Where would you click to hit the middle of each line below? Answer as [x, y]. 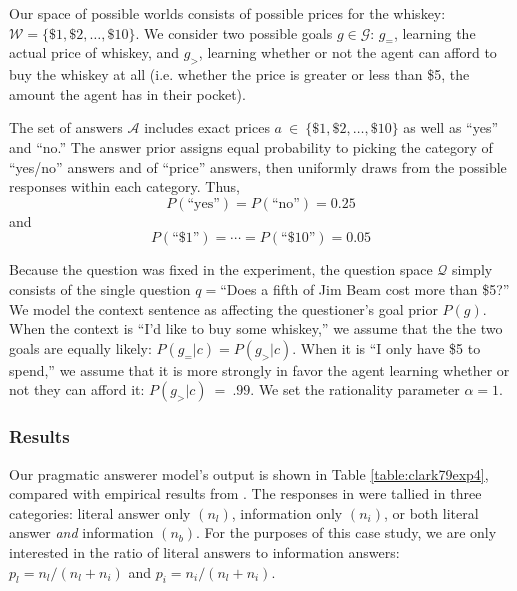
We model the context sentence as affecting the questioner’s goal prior [223, 308]
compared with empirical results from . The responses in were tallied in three [245, 493]
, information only [287, 512]
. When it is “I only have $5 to [386, 347]
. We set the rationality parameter [355, 389]
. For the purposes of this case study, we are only [346, 532]
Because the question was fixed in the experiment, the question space [221, 269]
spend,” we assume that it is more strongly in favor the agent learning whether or [259, 369]
